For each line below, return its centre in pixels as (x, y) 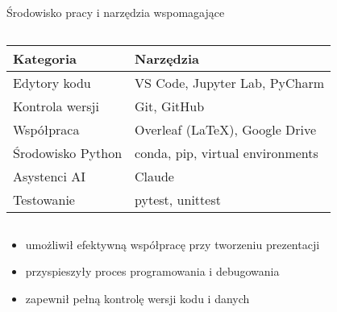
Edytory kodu (52, 82)
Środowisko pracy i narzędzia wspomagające (116, 12)
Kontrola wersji (56, 106)
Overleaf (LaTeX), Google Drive (226, 129)
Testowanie (44, 199)
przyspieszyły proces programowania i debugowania (152, 271)
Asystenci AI (49, 176)
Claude (154, 176)
